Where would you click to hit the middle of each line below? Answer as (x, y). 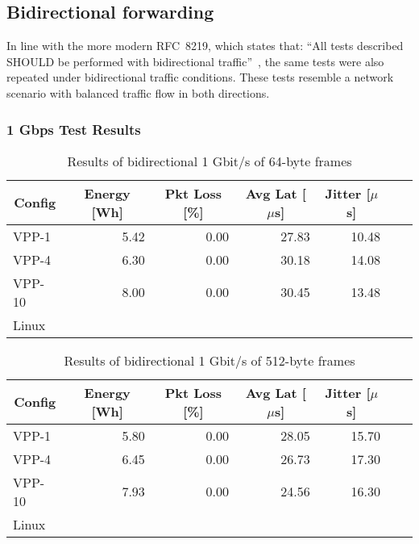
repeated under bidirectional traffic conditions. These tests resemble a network (200, 77)
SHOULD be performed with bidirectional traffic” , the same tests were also (195, 61)
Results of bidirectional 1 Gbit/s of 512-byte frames (209, 360)
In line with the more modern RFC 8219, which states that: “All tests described (205, 46)
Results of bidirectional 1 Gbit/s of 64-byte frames (209, 161)
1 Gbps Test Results (74, 129)
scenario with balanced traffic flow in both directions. (138, 92)
